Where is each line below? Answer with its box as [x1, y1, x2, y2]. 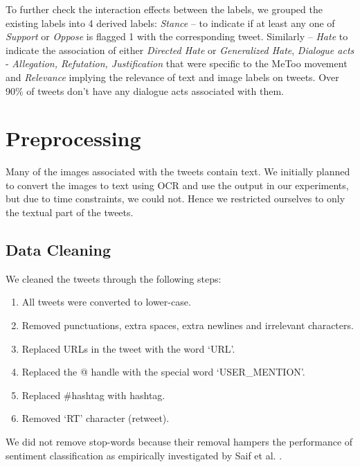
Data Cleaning [6, 239, 111, 261]
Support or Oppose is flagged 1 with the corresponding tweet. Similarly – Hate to [6, 29, 348, 44]
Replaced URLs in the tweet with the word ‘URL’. [21, 341, 235, 355]
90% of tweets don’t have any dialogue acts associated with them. [6, 83, 284, 98]
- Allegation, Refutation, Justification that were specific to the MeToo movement [6, 56, 348, 71]
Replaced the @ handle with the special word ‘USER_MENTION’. [21, 364, 305, 379]
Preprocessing [6, 124, 141, 152]
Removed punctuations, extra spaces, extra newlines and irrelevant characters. [21, 318, 354, 333]
